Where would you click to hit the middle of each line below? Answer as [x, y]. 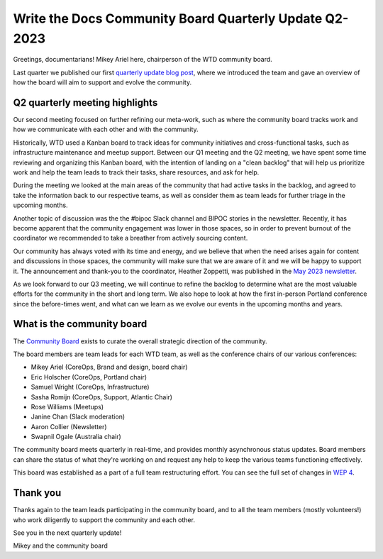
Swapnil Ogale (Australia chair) [76, 437]
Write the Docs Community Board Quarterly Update [168, 18]
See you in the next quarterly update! [67, 533]
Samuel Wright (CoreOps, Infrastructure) [90, 387]
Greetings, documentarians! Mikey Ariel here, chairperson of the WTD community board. [143, 60]
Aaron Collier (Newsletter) [69, 426]
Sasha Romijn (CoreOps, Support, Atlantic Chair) [102, 397]
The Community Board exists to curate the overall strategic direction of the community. [140, 341]
